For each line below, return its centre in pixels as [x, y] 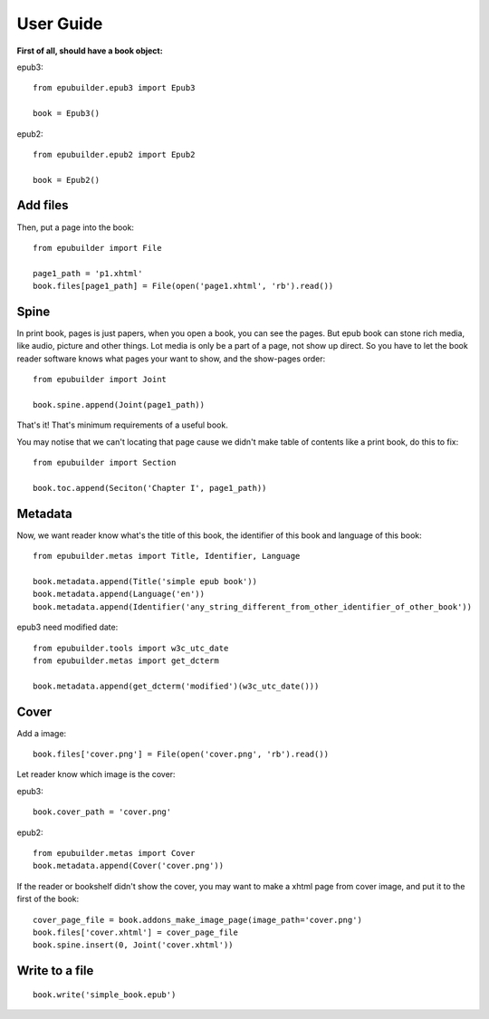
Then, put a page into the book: [76, 227]
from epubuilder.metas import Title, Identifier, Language [167, 556]
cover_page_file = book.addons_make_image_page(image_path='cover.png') [197, 920]
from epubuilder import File [97, 248]
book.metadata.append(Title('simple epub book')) [145, 582]
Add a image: [42, 733]
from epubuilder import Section [105, 463]
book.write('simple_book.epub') [105, 995]
